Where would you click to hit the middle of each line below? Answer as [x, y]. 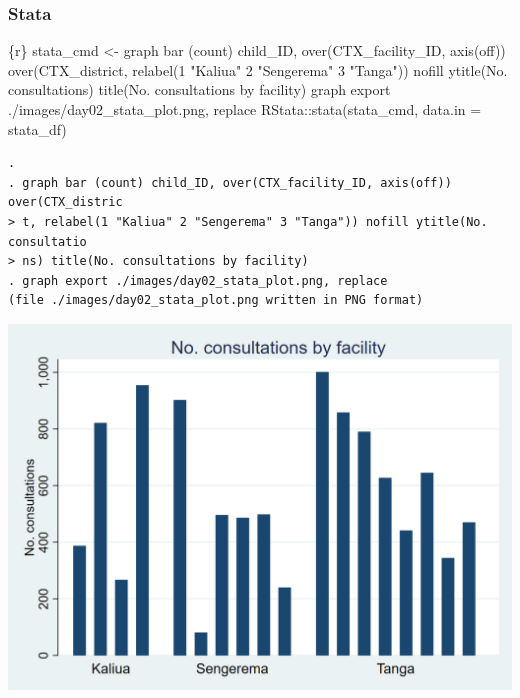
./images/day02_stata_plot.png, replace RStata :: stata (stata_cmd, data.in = [245, 109]
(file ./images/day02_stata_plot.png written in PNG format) [216, 300]
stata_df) [37, 128]
